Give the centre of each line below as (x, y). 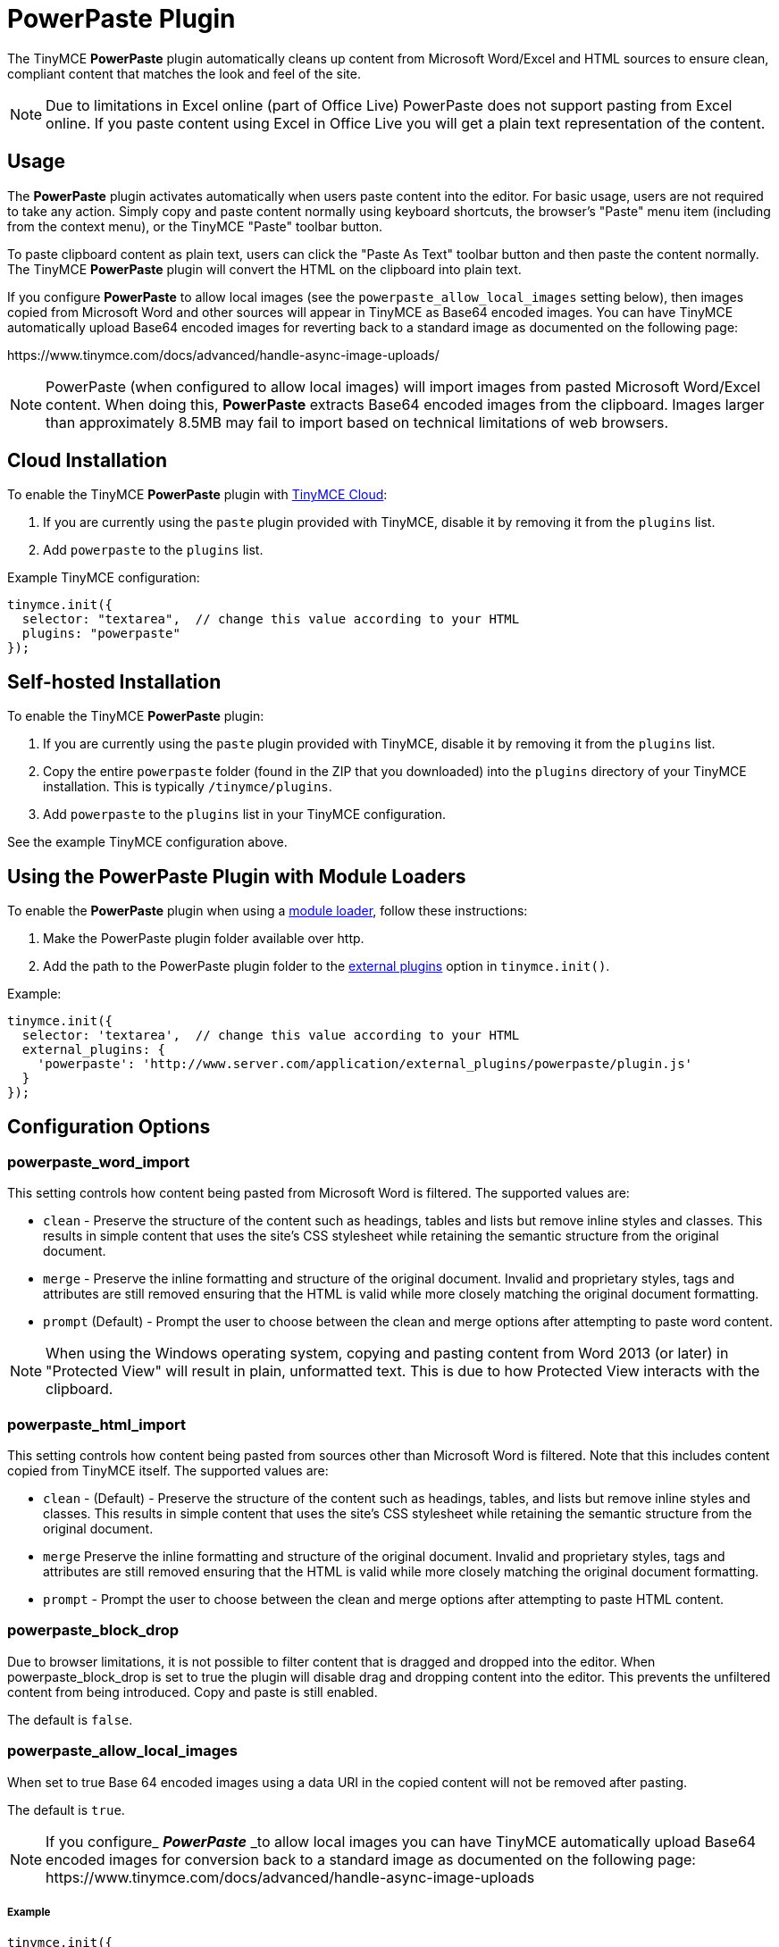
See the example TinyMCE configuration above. (147, 842)
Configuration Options (109, 1126)
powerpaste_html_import (96, 1424)
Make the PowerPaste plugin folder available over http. (204, 939)
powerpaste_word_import (99, 1162)
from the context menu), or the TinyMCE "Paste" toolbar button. (195, 226)
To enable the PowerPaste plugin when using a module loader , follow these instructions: (268, 911)
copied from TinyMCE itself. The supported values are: (168, 1471)
